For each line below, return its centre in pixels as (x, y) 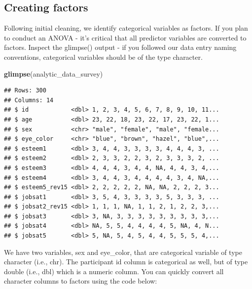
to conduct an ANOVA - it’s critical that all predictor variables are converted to (125, 37)
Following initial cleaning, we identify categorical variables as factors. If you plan (126, 28)
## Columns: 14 (29, 100)
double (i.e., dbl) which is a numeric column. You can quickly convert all (114, 271)
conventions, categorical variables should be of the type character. (103, 57)
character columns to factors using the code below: (81, 281)
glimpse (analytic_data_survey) (54, 73)
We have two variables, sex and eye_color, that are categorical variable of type (123, 252)
